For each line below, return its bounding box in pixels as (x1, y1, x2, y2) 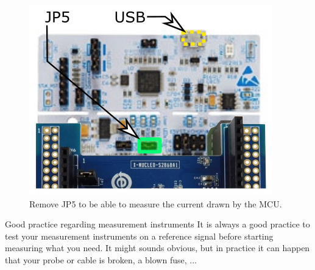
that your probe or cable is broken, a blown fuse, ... (5, 253, 197, 266)
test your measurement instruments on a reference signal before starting (5, 229, 274, 242)
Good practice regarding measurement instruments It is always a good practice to (5, 218, 310, 230)
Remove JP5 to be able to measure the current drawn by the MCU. (29, 197, 282, 210)
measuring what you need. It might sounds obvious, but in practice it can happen (5, 241, 310, 254)
